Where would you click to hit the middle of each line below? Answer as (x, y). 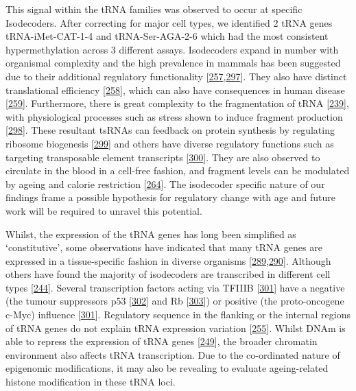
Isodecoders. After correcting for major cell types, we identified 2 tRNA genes (169, 22)
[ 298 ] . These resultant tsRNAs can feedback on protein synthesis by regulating (170, 130)
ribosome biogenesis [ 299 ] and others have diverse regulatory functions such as (170, 143)
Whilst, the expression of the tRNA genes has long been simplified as (151, 234)
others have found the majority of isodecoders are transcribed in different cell (168, 274)
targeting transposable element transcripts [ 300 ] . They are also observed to (163, 157)
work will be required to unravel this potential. (104, 210)
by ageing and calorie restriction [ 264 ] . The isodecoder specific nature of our (165, 183)
